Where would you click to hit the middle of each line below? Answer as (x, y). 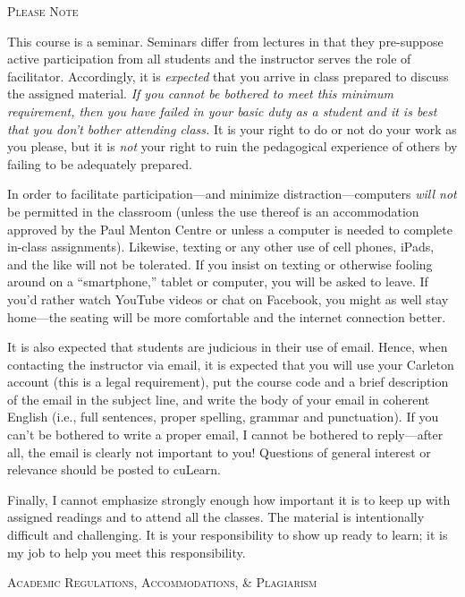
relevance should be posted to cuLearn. (114, 469)
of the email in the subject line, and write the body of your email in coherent (219, 399)
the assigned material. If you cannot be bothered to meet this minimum (200, 94)
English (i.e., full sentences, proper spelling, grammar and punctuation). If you (223, 417)
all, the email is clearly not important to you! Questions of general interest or (219, 452)
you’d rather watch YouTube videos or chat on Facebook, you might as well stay (228, 298)
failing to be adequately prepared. (100, 163)
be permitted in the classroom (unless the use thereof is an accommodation (213, 211)
